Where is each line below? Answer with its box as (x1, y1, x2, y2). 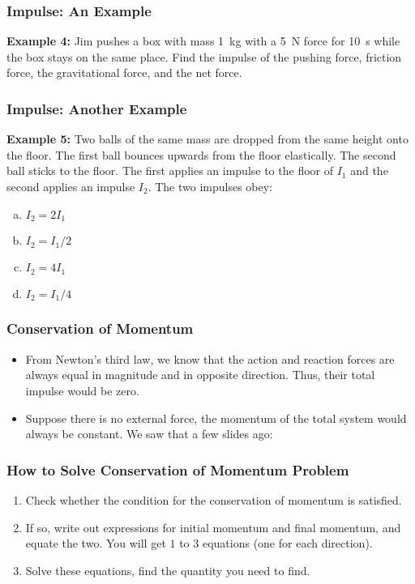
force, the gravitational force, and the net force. (6, 64, 242, 81)
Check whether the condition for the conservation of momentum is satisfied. (25, 491, 402, 508)
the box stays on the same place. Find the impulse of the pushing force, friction (6, 48, 402, 65)
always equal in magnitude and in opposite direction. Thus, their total (25, 366, 375, 383)
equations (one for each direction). (202, 535, 373, 552)
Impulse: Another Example (6, 98, 187, 118)
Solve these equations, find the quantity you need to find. (25, 561, 310, 578)
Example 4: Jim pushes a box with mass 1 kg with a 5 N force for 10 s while (6, 32, 400, 49)
